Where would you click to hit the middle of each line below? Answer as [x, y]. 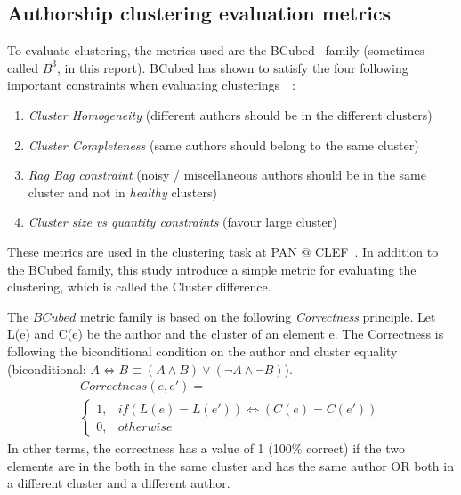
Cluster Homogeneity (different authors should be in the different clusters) [230, 114]
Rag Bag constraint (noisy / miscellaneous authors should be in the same [227, 175]
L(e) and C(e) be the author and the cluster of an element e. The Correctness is [226, 334]
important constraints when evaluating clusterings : [152, 85]
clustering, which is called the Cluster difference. [139, 287]
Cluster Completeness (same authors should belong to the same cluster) [223, 144]
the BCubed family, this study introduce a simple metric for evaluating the [212, 269]
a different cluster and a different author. [119, 483]
